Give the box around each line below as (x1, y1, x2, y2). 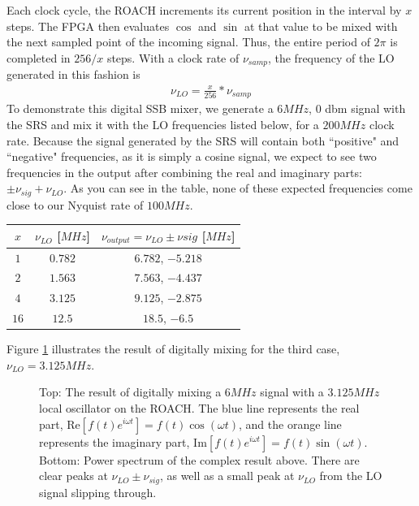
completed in (6, 49, 71, 66)
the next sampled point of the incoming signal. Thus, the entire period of (6, 33, 370, 50)
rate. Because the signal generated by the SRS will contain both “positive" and (6, 132, 400, 149)
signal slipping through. (39, 483, 157, 500)
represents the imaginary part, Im (39, 433, 207, 450)
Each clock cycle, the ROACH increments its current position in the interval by (6, 2, 402, 18)
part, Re (39, 415, 80, 432)
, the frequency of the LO (267, 49, 395, 66)
